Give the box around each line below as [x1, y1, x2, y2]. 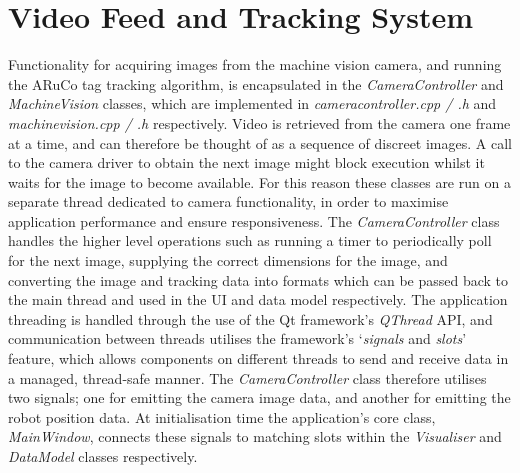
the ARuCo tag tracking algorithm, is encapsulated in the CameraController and [8, 73, 504, 94]
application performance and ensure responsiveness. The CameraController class [8, 210, 500, 231]
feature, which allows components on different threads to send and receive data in [8, 348, 509, 369]
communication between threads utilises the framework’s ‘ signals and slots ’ [8, 328, 467, 349]
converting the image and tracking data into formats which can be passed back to [8, 269, 509, 290]
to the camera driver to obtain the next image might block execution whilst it [8, 152, 485, 173]
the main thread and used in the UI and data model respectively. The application [8, 289, 508, 310]
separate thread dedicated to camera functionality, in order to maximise [8, 191, 449, 212]
